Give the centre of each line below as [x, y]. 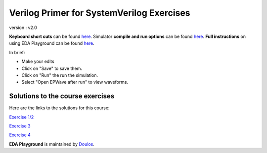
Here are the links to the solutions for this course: [59, 108]
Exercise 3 [20, 126]
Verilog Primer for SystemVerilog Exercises [100, 13]
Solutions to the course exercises [62, 96]
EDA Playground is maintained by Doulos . [52, 144]
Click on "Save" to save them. [52, 68]
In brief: [17, 52]
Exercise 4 [20, 135]
